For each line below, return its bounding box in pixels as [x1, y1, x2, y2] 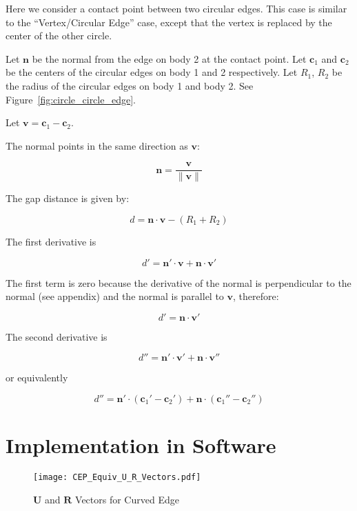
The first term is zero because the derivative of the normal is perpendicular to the [6, 275, 351, 290]
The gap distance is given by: [6, 191, 130, 206]
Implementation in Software [6, 431, 276, 459]
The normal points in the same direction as [6, 138, 188, 152]
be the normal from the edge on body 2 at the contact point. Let [32, 51, 307, 66]
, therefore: [233, 289, 279, 303]
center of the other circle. [6, 28, 112, 43]
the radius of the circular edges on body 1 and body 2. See [6, 78, 254, 92]
